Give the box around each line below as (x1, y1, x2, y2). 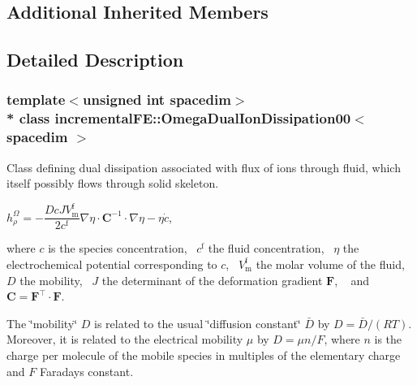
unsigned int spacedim (82, 89, 231, 110)
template (6, 89, 66, 110)
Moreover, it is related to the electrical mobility (6, 331, 243, 348)
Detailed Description (6, 47, 184, 72)
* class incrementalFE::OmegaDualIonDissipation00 (6, 108, 351, 128)
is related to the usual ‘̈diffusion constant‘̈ (94, 314, 301, 331)
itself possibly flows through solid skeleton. (6, 175, 219, 192)
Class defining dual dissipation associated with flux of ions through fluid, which (6, 158, 401, 175)
